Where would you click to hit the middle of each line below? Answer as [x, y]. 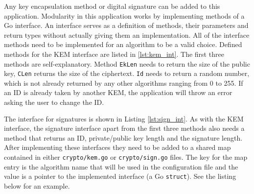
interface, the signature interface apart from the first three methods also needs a [124, 128]
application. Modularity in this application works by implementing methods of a [124, 15]
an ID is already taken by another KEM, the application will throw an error [118, 92]
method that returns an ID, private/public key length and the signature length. [123, 137]
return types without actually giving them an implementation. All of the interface [127, 35]
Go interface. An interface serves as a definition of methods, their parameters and [126, 25]
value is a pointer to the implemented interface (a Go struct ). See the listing [120, 176]
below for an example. [37, 185]
